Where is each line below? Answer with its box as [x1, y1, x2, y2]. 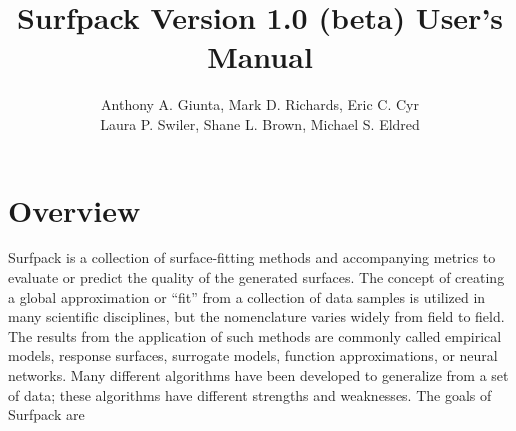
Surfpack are [8, 404, 85, 425]
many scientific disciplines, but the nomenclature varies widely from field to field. [8, 306, 505, 327]
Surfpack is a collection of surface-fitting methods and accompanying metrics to [8, 247, 496, 268]
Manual [207, 36, 313, 77]
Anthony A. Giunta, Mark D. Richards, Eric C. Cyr [101, 94, 419, 115]
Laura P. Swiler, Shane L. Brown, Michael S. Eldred [100, 113, 420, 134]
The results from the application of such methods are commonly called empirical [8, 325, 502, 346]
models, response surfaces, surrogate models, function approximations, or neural [8, 345, 498, 366]
